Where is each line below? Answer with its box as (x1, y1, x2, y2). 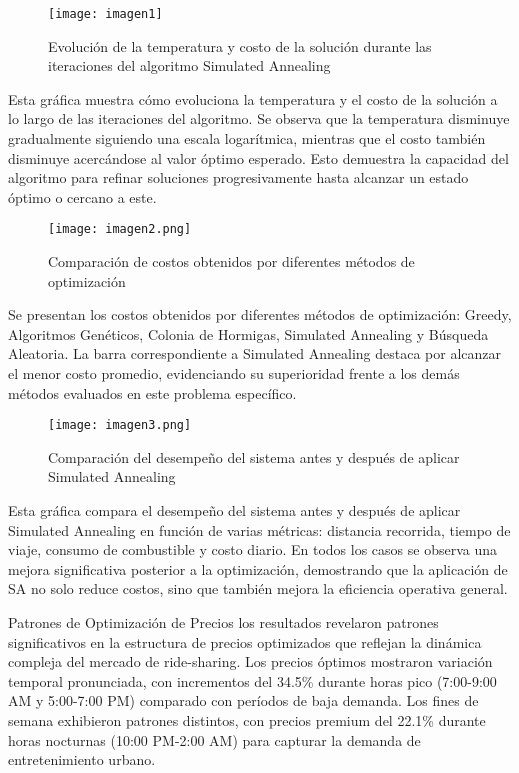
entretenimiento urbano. (8, 749, 156, 770)
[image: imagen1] (48, 7, 163, 21)
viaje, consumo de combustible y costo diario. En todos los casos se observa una (8, 539, 497, 560)
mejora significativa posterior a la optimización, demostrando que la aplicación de (8, 558, 508, 579)
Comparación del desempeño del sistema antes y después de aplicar (48, 446, 460, 467)
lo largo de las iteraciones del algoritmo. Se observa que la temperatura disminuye (8, 108, 510, 129)
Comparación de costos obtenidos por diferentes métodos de (48, 251, 415, 272)
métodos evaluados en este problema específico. (8, 382, 297, 403)
